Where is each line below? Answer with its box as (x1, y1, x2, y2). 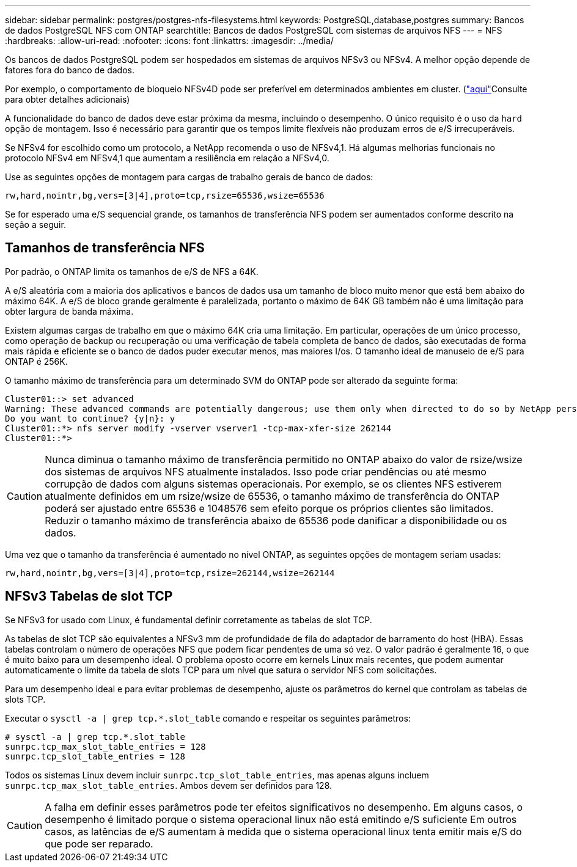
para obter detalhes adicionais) (5, 94, 130, 104)
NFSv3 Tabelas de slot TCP (5, 588, 173, 604)
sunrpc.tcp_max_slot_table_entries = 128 (5, 741, 206, 752)
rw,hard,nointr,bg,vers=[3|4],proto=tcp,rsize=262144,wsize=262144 (5, 568, 335, 578)
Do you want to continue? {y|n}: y (5, 413, 175, 423)
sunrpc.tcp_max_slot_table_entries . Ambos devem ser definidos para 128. (5, 780, 333, 791)
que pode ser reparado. (45, 837, 153, 850)
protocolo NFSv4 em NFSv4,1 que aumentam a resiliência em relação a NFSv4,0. (5, 153, 329, 163)
